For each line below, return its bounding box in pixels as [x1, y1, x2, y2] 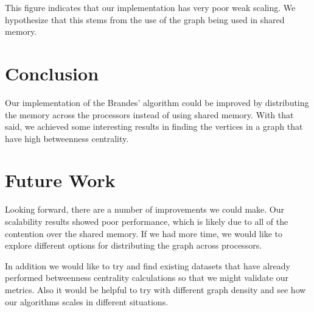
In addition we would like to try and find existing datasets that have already [5, 259, 290, 272]
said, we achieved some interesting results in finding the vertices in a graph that [5, 120, 303, 133]
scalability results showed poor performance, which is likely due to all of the [5, 215, 288, 227]
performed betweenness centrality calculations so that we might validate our [5, 271, 288, 284]
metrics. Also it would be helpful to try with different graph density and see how [5, 283, 306, 296]
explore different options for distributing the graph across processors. [5, 239, 262, 252]
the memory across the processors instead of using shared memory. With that [5, 108, 294, 121]
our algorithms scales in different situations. [5, 295, 169, 308]
